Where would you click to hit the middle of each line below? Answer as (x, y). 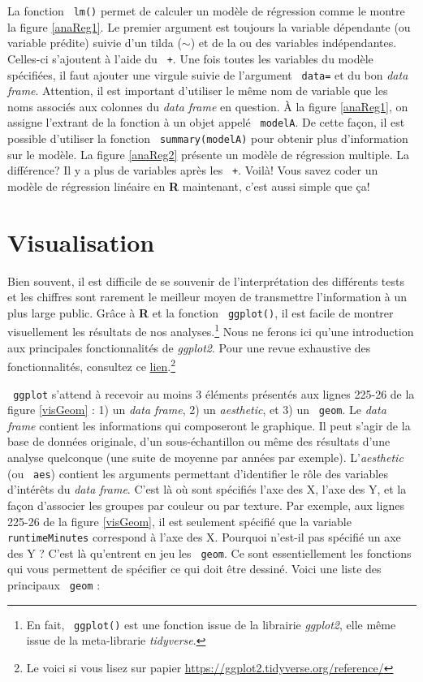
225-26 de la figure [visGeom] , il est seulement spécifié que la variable (179, 521)
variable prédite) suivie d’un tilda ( (95, 43)
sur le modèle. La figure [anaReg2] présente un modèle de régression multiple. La (208, 154)
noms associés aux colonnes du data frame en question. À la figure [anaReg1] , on (208, 106)
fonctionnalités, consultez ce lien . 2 (92, 365)
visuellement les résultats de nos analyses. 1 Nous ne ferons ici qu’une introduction (211, 330)
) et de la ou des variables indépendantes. (294, 43)
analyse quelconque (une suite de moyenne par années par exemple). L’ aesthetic (205, 458)
